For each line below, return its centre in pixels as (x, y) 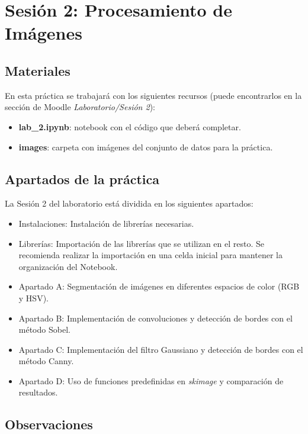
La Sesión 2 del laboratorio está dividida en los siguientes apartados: (129, 203)
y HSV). (33, 298)
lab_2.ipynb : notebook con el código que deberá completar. (130, 126)
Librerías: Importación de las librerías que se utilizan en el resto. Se (141, 243)
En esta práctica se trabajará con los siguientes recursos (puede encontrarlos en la (153, 95)
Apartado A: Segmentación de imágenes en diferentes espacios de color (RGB (159, 286)
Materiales (38, 70)
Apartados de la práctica (82, 179)
